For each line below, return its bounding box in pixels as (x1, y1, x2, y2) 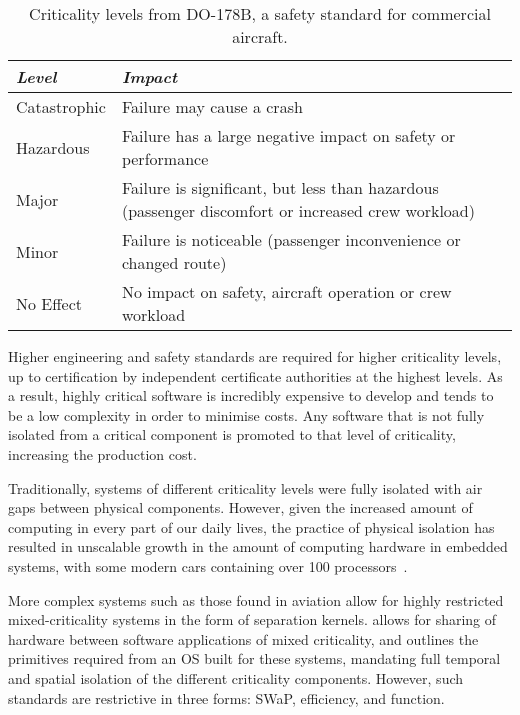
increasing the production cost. (8, 443, 197, 464)
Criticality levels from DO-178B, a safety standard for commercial (29, 2, 491, 25)
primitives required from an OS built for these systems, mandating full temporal (8, 648, 501, 669)
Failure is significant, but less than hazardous (121, 176, 439, 199)
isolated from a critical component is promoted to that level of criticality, (8, 424, 456, 445)
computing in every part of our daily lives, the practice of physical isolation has (8, 516, 495, 537)
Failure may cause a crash (121, 95, 303, 118)
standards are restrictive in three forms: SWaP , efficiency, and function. (8, 687, 445, 708)
